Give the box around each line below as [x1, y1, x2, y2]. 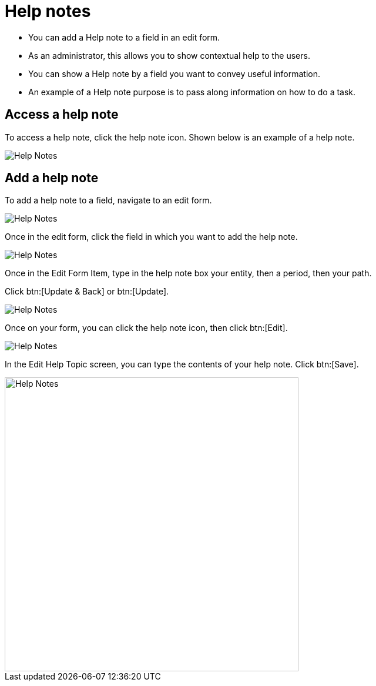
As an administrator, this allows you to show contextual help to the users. [28, 50, 310, 61]
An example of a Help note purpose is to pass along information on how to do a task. [28, 86, 356, 97]
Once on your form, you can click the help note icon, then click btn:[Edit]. [5, 323, 288, 333]
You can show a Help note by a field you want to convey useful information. [28, 68, 321, 79]
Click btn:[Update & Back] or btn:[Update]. [5, 286, 169, 297]
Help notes [5, 1, 91, 21]
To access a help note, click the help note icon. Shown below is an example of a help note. [5, 132, 355, 142]
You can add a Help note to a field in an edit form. [28, 32, 220, 42]
